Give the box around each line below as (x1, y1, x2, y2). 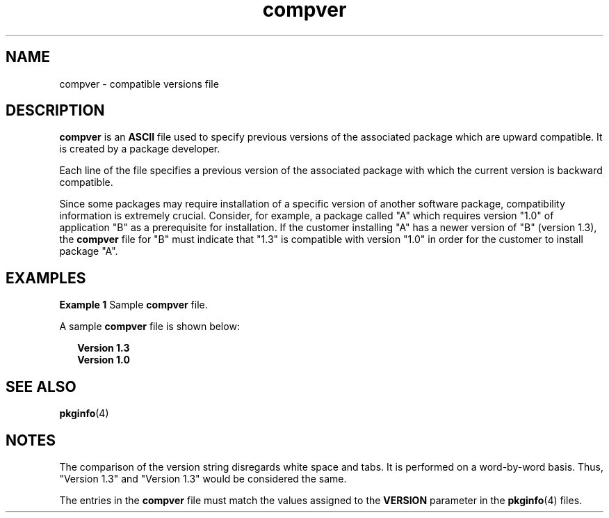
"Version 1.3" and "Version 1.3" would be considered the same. (59, 472, 347, 485)
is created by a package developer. (59, 143, 220, 155)
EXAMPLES (6, 269, 86, 287)
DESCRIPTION (6, 102, 105, 120)
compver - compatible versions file (59, 77, 219, 90)
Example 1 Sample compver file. (59, 299, 208, 311)
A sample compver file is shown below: (59, 320, 240, 333)
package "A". (59, 245, 118, 258)
